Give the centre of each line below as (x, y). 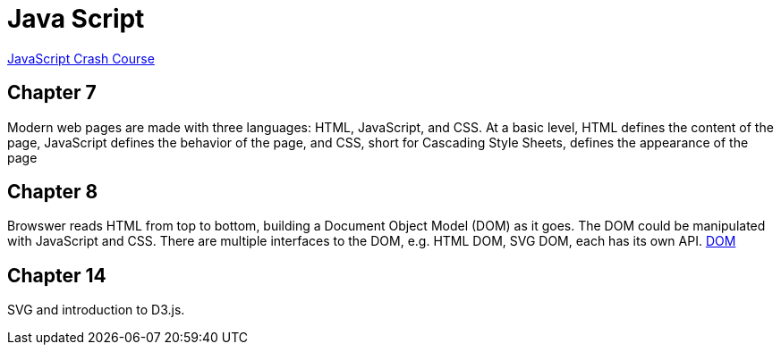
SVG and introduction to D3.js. (96, 310)
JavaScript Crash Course (81, 58)
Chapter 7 (52, 93)
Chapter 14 (57, 275)
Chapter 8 (53, 192)
